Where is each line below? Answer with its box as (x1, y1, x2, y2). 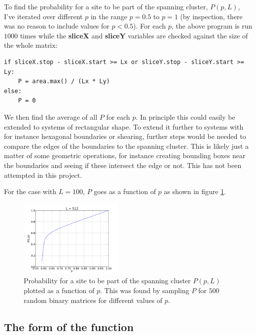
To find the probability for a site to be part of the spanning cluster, (4, 1, 208, 11)
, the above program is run (171, 21, 253, 31)
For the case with (4, 186, 57, 197)
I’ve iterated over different (4, 11, 83, 21)
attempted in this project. (4, 169, 82, 180)
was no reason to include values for (4, 21, 110, 31)
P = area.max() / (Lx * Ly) (18, 78, 110, 85)
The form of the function (4, 319, 134, 334)
